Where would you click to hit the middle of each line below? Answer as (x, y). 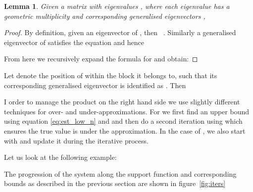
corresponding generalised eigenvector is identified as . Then (95, 85)
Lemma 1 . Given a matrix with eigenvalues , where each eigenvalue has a (117, 6)
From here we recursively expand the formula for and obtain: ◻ (101, 59)
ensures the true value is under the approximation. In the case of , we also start (125, 130)
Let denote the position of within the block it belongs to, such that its (111, 75)
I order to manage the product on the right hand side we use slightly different (122, 102)
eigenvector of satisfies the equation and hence (74, 42)
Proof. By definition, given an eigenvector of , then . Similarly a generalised (120, 32)
